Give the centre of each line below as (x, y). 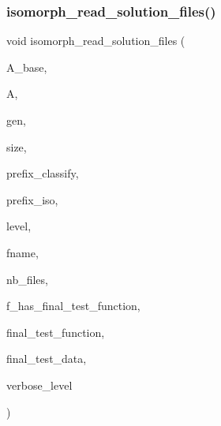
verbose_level (39, 385)
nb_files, (27, 279)
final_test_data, (47, 359)
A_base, (27, 67)
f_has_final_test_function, (73, 306)
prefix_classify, (43, 173)
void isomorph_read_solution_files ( (96, 41)
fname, (22, 252)
